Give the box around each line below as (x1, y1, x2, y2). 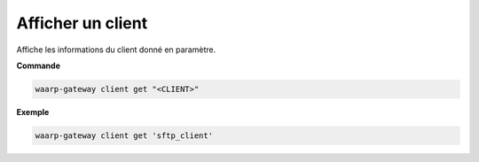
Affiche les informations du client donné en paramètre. (16, 44, 216, 55)
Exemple (16, 106, 50, 117)
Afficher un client (16, 13, 148, 33)
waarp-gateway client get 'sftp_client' (35, 130, 213, 141)
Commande (16, 60, 61, 71)
